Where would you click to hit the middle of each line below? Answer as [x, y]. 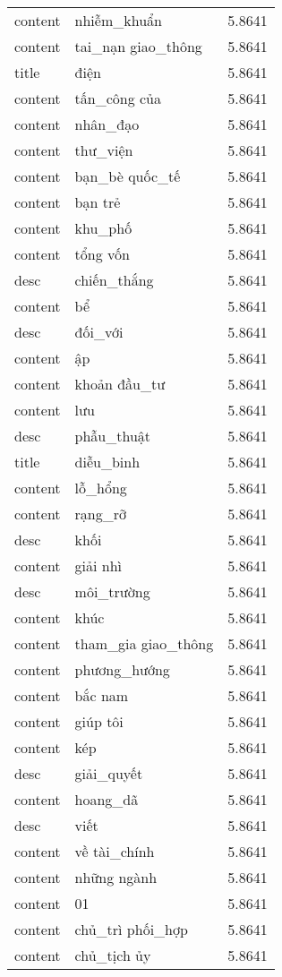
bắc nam [102, 695]
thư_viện [104, 150]
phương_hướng [122, 669]
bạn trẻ [98, 202]
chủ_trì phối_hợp [131, 929]
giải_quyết [109, 773]
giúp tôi [99, 721]
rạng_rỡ [101, 514]
